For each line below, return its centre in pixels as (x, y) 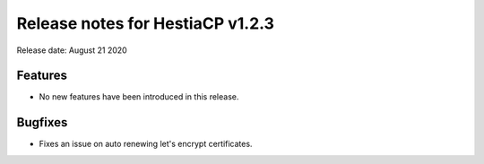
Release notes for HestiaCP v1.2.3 (146, 23)
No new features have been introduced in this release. (139, 97)
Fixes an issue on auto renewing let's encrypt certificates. (146, 144)
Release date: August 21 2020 (72, 50)
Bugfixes (42, 122)
